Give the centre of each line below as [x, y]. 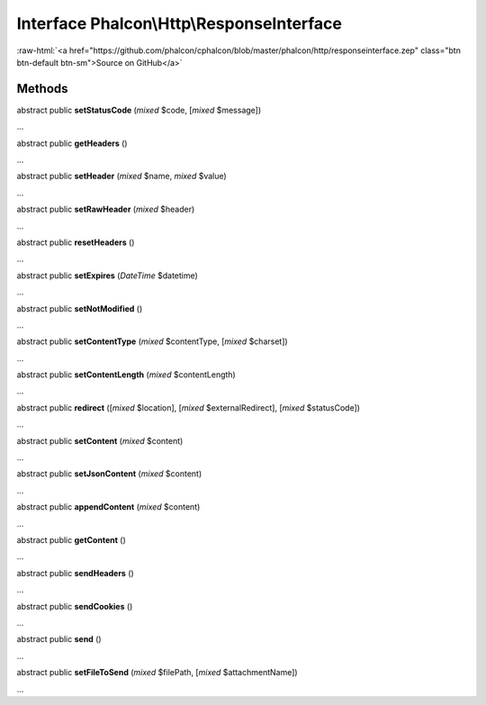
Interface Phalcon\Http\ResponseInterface [179, 23]
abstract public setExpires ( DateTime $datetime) [107, 276]
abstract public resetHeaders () [76, 242]
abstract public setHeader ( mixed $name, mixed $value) [121, 176]
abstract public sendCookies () [75, 606]
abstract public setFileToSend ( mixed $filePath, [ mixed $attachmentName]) [157, 673]
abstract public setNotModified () [80, 308]
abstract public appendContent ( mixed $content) [108, 507]
